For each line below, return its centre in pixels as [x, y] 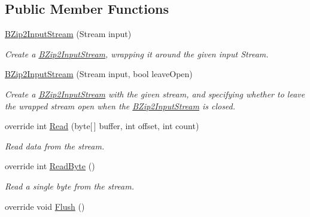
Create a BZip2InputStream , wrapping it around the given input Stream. [137, 54]
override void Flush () [45, 206]
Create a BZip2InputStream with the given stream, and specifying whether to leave [155, 94]
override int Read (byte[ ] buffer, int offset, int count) [102, 126]
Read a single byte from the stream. [69, 186]
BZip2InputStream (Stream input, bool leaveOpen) [99, 74]
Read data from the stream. [55, 146]
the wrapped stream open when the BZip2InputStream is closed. [120, 106]
